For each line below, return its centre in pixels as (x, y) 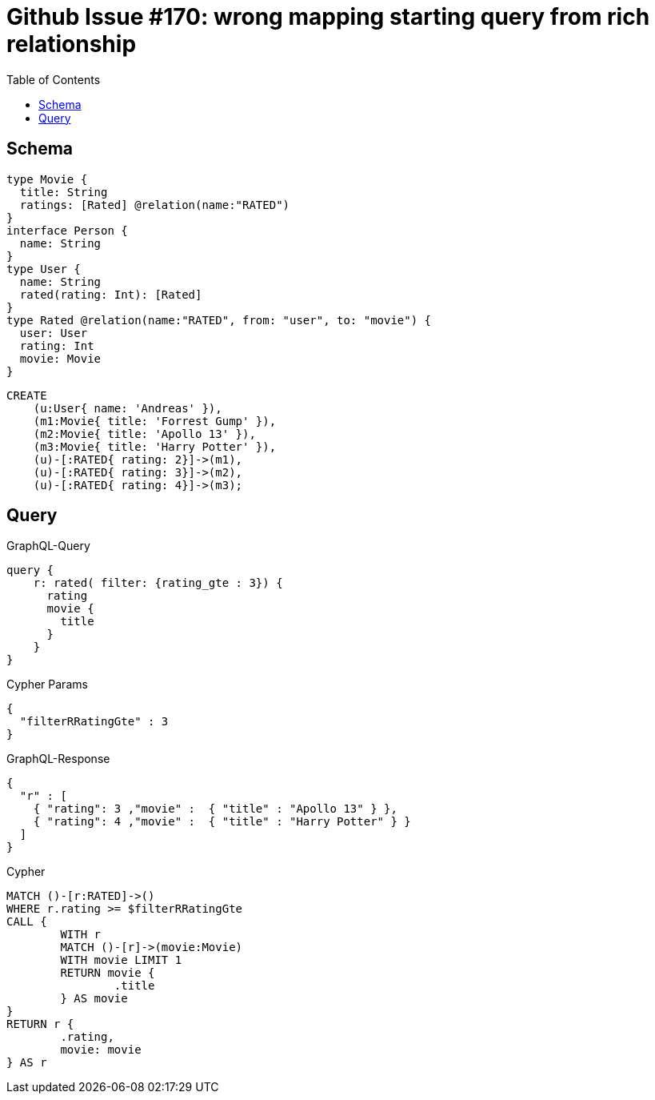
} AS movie (94, 999)
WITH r (81, 935)
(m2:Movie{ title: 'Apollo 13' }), (144, 434)
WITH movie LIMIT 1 (121, 960)
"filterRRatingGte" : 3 (94, 722)
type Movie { (47, 179)
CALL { (27, 922)
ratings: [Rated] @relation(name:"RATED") (155, 205)
